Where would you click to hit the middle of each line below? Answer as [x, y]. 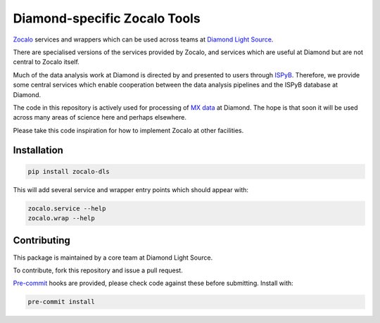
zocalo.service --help [67, 208]
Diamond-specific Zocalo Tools [107, 18]
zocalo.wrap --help [61, 218]
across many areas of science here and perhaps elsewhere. [100, 118]
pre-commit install [61, 302]
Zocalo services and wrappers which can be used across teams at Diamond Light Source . [143, 39]
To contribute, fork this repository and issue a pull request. [98, 270]
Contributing [42, 240]
